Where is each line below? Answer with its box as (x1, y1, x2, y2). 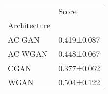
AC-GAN (8, 34, 40, 45)
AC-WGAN (8, 48, 47, 59)
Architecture (8, 20, 51, 31)
